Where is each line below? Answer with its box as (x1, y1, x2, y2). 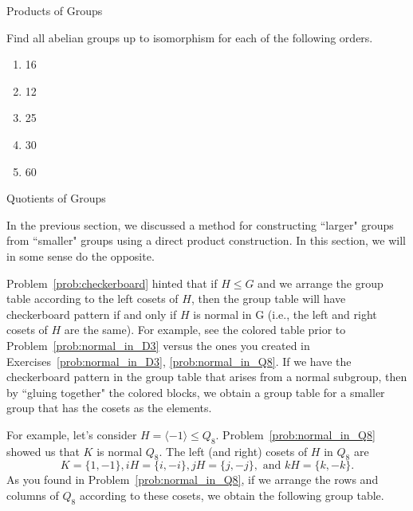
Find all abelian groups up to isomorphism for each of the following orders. (6, 29, 373, 45)
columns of (6, 487, 59, 504)
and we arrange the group (258, 274, 383, 291)
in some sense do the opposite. (6, 247, 155, 264)
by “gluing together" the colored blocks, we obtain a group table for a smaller (6, 383, 385, 400)
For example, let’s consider (6, 426, 137, 442)
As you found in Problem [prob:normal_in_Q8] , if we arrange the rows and (6, 471, 379, 488)
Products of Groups (6, 2, 103, 18)
